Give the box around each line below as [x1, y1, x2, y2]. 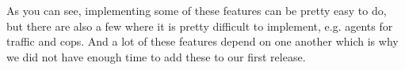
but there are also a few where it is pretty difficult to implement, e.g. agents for [6, 17, 393, 34]
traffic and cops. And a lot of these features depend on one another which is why [6, 33, 399, 50]
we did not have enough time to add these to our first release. [6, 48, 306, 64]
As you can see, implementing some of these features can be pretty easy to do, [6, 2, 387, 18]
